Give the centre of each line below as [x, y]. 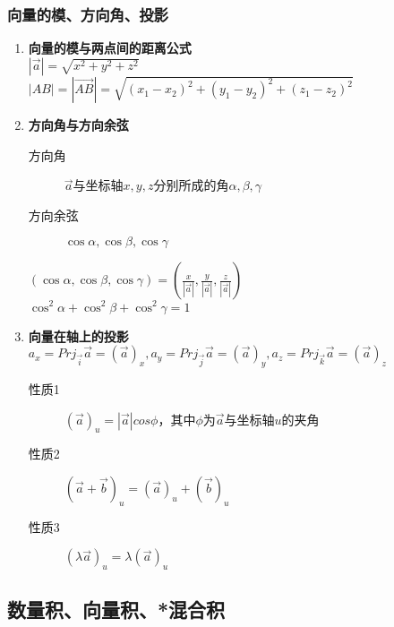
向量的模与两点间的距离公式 [110, 48]
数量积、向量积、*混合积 [116, 609]
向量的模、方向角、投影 [88, 14]
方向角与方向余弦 [78, 125]
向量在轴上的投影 [78, 335]
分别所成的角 [191, 185]
